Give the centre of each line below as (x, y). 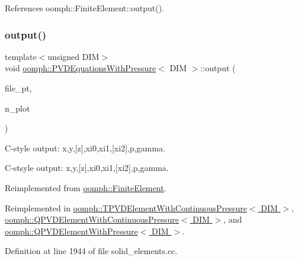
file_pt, (18, 88)
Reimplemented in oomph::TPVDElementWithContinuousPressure (126, 207)
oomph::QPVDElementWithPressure (71, 231)
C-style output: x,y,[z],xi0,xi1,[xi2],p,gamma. (85, 148)
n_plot (17, 108)
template (21, 56)
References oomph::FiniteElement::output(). (85, 8)
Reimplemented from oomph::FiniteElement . (86, 187)
